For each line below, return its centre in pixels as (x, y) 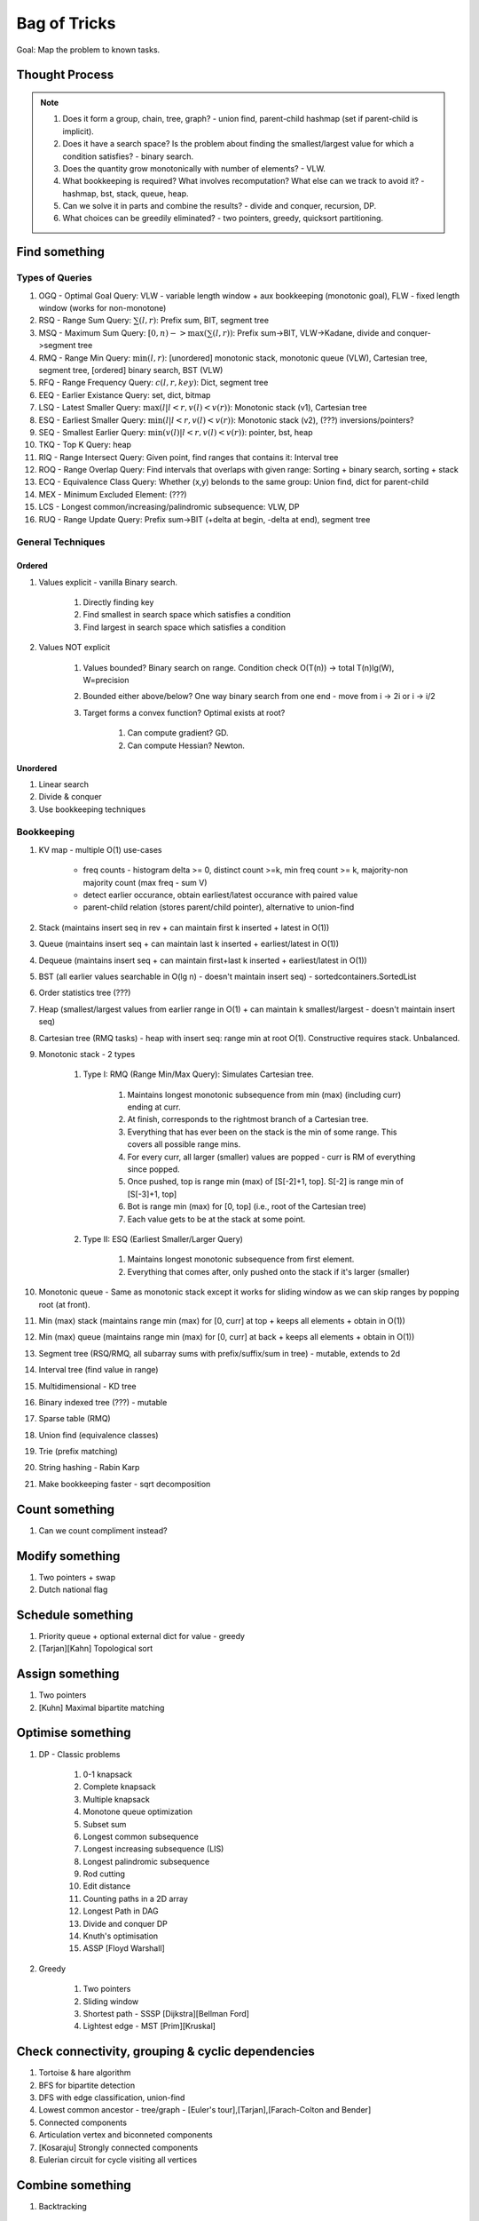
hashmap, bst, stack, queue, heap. (126, 193)
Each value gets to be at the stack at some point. (216, 1219)
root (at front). (64, 1304)
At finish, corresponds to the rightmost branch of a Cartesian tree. (248, 1119)
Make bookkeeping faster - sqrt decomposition (125, 1484)
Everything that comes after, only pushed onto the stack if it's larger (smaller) (268, 1271)
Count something (66, 1509)
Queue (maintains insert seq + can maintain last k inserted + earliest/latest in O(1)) (188, 944)
